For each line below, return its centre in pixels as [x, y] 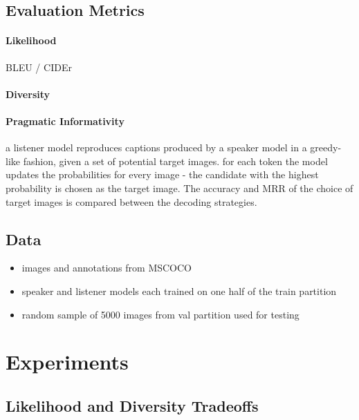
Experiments [67, 362]
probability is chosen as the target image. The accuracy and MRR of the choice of [179, 188]
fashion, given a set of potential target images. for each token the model [175, 161]
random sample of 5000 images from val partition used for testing [160, 314]
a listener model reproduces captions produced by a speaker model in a [156, 147]
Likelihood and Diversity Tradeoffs [132, 405]
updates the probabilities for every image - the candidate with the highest [162, 174]
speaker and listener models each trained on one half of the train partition [179, 290]
